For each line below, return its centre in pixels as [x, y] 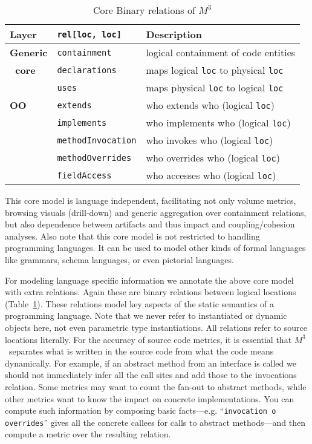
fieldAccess [84, 175]
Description [174, 34]
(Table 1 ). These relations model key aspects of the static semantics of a [140, 303]
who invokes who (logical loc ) [210, 140]
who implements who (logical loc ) [218, 122]
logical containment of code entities [221, 52]
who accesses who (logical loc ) [211, 175]
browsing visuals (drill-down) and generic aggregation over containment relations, [156, 212]
